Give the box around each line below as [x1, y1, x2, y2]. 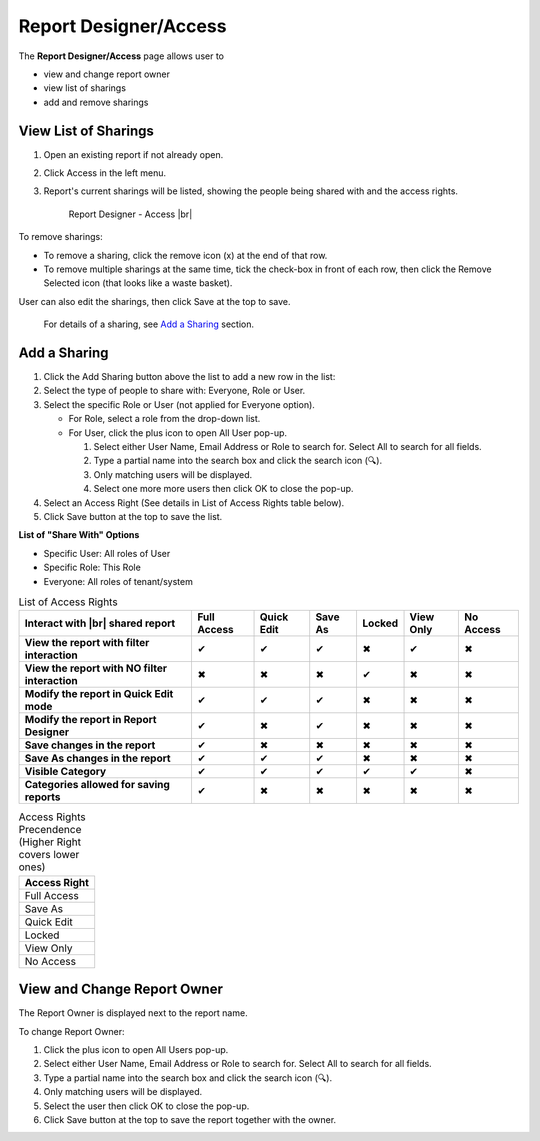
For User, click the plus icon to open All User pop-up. [68, 426, 288, 439]
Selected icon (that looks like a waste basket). [43, 277, 233, 289]
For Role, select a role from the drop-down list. [68, 413, 261, 425]
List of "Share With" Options [18, 529, 140, 541]
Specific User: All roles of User [43, 547, 171, 559]
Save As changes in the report [24, 751, 171, 765]
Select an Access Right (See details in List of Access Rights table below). [43, 496, 345, 509]
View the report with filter [24, 636, 150, 650]
